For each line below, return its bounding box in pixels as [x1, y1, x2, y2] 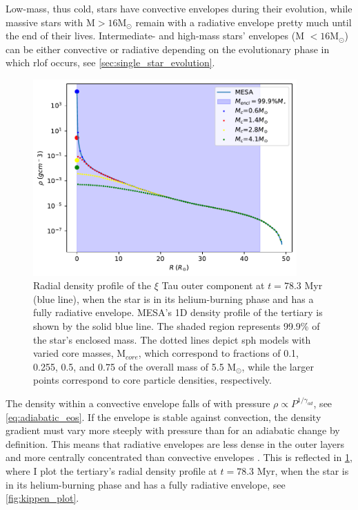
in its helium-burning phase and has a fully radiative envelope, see [6, 477, 286, 491]
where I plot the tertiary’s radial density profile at [6, 463, 217, 478]
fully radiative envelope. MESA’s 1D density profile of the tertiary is [33, 305, 323, 320]
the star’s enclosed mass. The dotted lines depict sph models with [33, 332, 311, 346]
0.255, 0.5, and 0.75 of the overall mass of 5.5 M [33, 359, 237, 373]
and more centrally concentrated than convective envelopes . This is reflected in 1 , [6, 450, 352, 464]
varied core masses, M [33, 346, 126, 360]
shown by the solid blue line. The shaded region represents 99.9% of [33, 319, 320, 333]
